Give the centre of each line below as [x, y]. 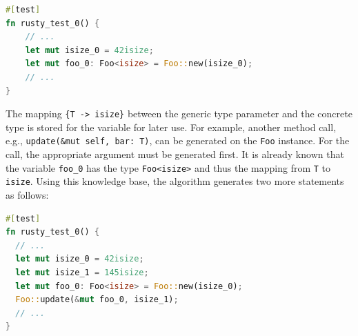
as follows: [27, 194]
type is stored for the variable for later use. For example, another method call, [171, 127]
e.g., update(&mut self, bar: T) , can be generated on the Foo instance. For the [178, 140]
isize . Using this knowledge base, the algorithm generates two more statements [175, 181]
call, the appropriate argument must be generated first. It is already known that [175, 154]
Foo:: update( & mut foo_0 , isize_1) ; [97, 300]
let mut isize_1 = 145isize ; [82, 272]
